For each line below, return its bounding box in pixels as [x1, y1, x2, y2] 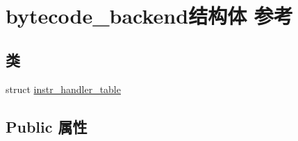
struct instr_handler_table [6, 81, 121, 96]
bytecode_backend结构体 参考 [6, 1, 293, 30]
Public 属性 [6, 115, 88, 137]
